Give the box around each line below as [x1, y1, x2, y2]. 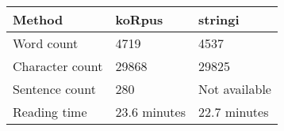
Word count [13, 34, 79, 52]
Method [13, 10, 63, 28]
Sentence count [13, 80, 96, 98]
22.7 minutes [198, 103, 269, 121]
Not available [198, 80, 271, 98]
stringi [198, 10, 240, 28]
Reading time [13, 103, 87, 121]
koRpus [115, 10, 163, 28]
